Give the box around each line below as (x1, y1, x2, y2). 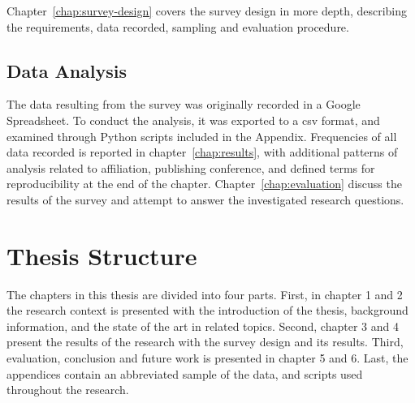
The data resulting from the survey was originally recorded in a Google (6, 96, 361, 113)
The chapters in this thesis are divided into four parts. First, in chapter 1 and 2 (6, 285, 403, 302)
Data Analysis (6, 58, 128, 83)
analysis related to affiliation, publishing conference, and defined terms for (6, 159, 375, 176)
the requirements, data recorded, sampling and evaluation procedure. (6, 18, 349, 35)
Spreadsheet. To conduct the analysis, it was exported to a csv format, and (6, 111, 380, 128)
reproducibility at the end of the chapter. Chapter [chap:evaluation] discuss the (6, 175, 402, 192)
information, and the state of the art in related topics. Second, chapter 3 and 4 (6, 317, 399, 334)
